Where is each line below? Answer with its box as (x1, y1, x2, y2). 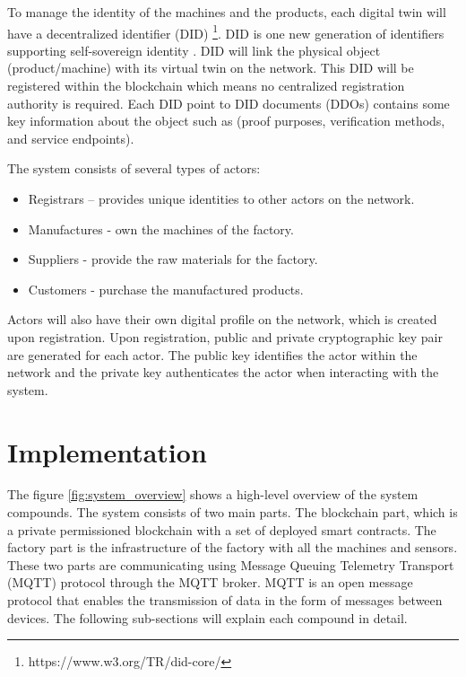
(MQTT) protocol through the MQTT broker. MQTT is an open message (7, 573, 413, 592)
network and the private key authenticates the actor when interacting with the (7, 363, 439, 382)
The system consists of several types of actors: (7, 159, 261, 178)
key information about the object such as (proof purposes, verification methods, (7, 111, 445, 130)
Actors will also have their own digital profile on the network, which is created (7, 310, 437, 329)
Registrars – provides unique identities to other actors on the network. (28, 189, 415, 207)
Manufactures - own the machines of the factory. (28, 219, 294, 238)
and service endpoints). (7, 128, 134, 147)
